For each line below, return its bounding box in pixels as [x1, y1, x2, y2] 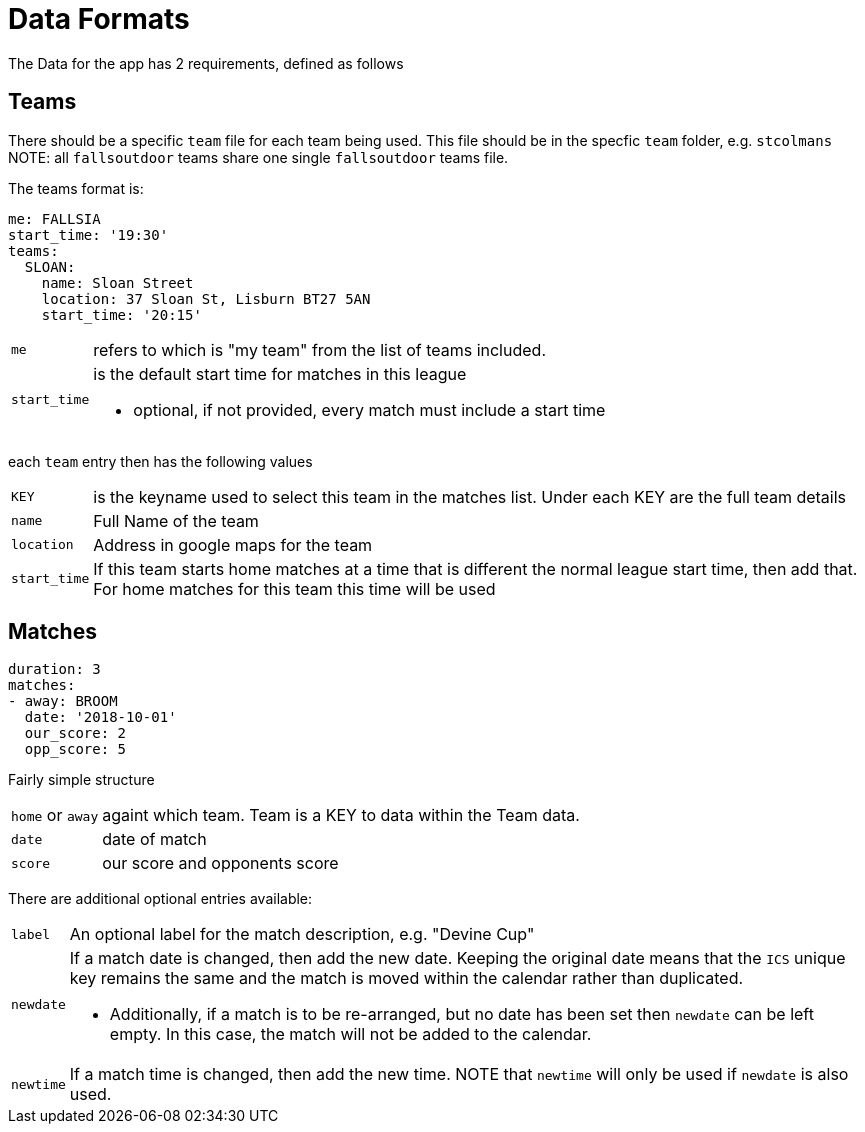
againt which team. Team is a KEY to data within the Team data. [102, 805, 580, 826]
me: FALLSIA [8, 210, 101, 227]
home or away [11, 805, 99, 826]
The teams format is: [8, 179, 144, 197]
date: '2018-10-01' [24, 709, 177, 726]
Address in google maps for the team [93, 534, 373, 555]
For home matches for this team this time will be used [93, 578, 496, 599]
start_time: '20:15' [41, 306, 202, 323]
